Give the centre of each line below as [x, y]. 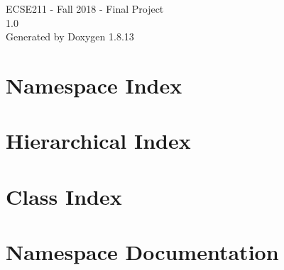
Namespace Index [94, 85]
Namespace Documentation [142, 252]
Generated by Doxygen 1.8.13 [70, 36]
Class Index [64, 196]
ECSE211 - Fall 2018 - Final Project [85, 9]
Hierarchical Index [98, 141]
